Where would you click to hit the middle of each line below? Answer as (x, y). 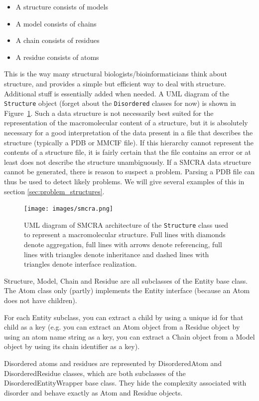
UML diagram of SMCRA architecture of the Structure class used (126, 224)
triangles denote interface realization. (80, 264)
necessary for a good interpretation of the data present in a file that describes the (129, 132)
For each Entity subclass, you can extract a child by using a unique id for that (124, 317)
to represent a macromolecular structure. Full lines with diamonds (125, 234)
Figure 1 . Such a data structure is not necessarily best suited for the (109, 113)
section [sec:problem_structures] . (54, 191)
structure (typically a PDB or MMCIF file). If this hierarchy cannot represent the (129, 142)
